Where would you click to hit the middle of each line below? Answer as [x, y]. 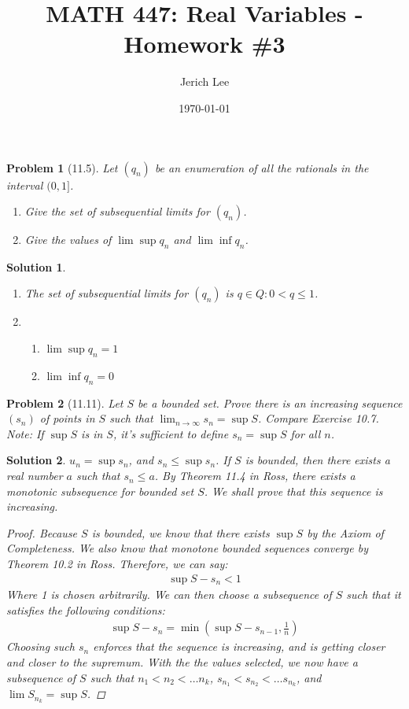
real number [35, 476]
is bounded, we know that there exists [181, 532]
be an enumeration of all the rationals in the [262, 167]
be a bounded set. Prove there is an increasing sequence [270, 403]
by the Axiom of [345, 532]
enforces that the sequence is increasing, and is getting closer [239, 646]
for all [306, 433]
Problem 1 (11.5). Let [62, 167]
